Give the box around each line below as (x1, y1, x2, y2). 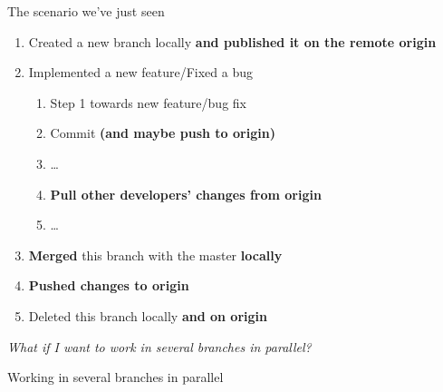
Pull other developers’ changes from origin (50, 184, 322, 203)
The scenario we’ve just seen (7, 2, 165, 20)
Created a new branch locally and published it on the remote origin (28, 32, 437, 51)
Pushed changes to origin (28, 276, 189, 295)
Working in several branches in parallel (7, 367, 224, 387)
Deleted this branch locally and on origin (28, 306, 267, 325)
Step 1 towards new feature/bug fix (50, 93, 246, 112)
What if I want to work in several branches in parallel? (7, 337, 312, 356)
